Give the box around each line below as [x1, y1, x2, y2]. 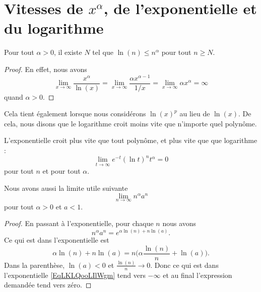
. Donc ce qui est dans [150, 259, 219, 270]
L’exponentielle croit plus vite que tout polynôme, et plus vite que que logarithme [4, 135, 257, 145]
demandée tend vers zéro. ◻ [4, 279, 92, 290]
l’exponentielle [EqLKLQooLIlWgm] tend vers [4, 269, 146, 280]
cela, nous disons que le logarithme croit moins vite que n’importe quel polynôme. [4, 118, 257, 128]
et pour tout [42, 166, 81, 176]
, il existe [54, 47, 82, 57]
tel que [92, 47, 113, 57]
